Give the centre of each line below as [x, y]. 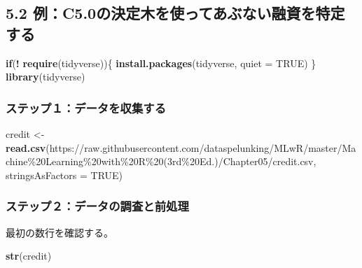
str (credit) [29, 256]
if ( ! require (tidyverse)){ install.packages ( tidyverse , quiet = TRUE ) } [161, 63]
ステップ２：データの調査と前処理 [97, 206]
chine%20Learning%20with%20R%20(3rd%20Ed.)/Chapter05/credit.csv [160, 161]
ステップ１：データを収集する [86, 107]
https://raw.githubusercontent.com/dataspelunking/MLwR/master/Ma [203, 147]
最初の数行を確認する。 [60, 232]
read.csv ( [28, 147]
